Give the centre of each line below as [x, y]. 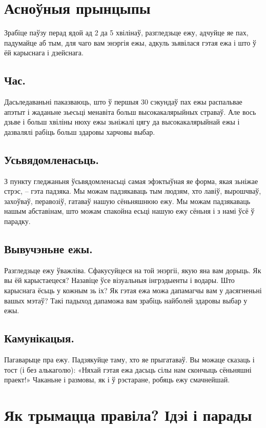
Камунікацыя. [39, 338]
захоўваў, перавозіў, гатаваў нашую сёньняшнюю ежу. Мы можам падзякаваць [127, 201]
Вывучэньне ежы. [48, 249]
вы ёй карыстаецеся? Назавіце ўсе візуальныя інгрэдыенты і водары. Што [119, 280]
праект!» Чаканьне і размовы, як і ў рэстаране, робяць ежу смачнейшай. [117, 380]
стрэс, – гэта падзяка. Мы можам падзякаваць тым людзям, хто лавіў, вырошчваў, [133, 191]
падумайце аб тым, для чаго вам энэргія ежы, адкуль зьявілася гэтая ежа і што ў [130, 42]
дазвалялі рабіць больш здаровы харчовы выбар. [80, 131]
